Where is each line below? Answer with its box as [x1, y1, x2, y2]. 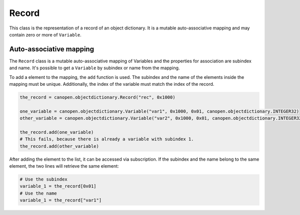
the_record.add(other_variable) [19, 143, 99, 149]
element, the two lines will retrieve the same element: [9, 163, 119, 169]
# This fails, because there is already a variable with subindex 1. [19, 136, 194, 142]
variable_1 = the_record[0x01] [19, 184, 97, 189]
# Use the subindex [19, 177, 67, 182]
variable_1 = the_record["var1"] [19, 198, 102, 203]
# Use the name [19, 190, 57, 196]
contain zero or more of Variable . [9, 31, 82, 37]
